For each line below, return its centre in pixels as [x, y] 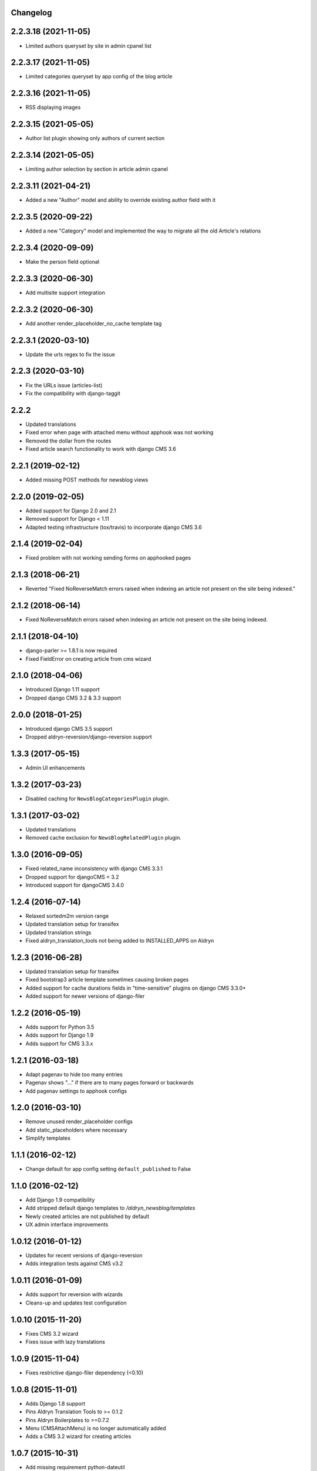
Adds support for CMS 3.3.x [59, 1043]
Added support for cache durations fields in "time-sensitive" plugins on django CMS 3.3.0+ [136, 988]
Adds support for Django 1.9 [60, 1035]
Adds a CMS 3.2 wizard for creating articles [78, 1436]
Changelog [31, 13]
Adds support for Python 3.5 [60, 1027]
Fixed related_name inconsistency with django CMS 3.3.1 [94, 868]
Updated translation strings [58, 932]
